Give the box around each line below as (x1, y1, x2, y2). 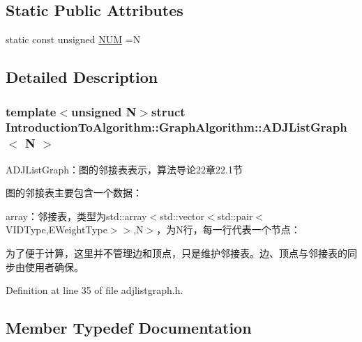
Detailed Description (6, 66, 158, 88)
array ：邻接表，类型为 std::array (6, 208, 147, 223)
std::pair (217, 208, 253, 223)
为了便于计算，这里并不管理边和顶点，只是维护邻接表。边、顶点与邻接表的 (6, 246, 347, 261)
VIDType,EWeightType (6, 222, 107, 237)
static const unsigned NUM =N (6, 32, 141, 47)
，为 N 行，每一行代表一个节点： (156, 222, 301, 237)
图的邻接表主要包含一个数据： (6, 185, 142, 200)
